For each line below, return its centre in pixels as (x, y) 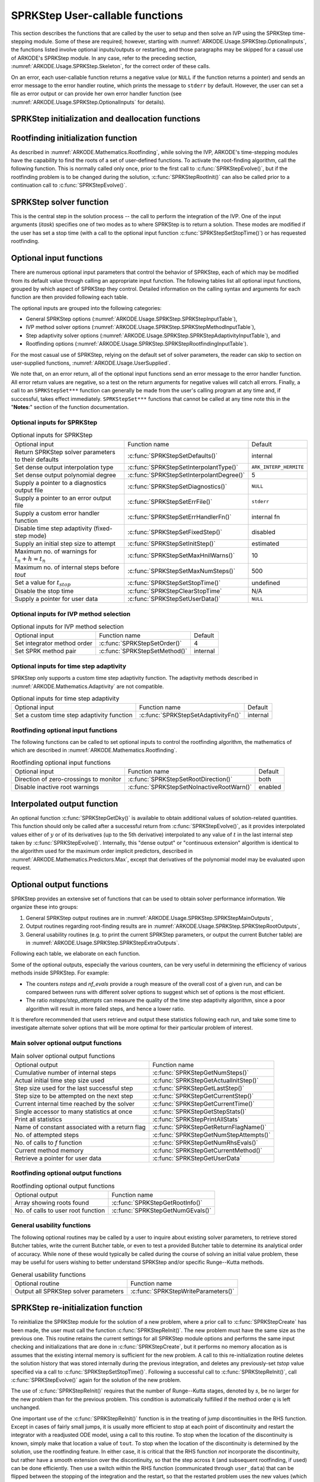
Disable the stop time (44, 591)
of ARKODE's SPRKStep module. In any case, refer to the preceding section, (104, 58)
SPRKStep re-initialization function (77, 1308)
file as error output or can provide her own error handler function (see (96, 94)
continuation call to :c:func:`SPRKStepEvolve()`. (69, 185)
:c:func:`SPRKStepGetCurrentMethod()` (207, 1150)
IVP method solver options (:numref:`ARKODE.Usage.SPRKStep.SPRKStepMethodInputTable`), (141, 327)
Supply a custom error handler (57, 513)
